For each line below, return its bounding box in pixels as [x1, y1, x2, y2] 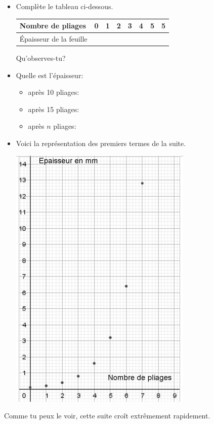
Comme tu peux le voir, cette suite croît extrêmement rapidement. [4, 410, 210, 421]
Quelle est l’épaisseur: [16, 69, 83, 80]
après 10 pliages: [28, 87, 79, 97]
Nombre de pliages [19, 20, 86, 31]
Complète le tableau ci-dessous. [16, 1, 113, 11]
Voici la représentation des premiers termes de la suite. [16, 138, 186, 148]
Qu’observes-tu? [16, 53, 66, 63]
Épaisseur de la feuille [19, 33, 88, 44]
